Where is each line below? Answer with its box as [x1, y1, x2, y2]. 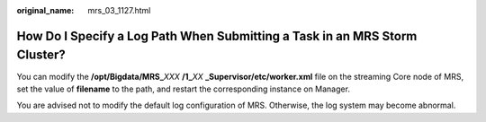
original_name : [16, 5, 75, 15]
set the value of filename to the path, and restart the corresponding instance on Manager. [16, 83, 351, 94]
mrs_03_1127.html [87, 5, 151, 15]
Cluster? [16, 48, 67, 63]
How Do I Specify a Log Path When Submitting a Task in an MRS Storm [16, 28, 418, 44]
